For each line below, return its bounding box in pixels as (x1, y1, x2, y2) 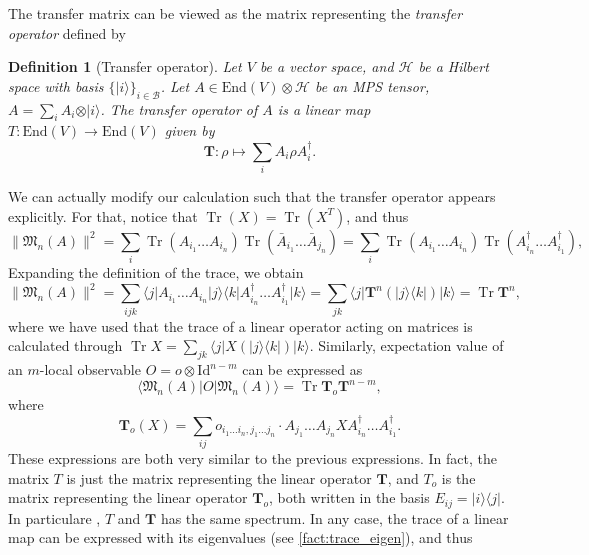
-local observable (39, 359, 141, 380)
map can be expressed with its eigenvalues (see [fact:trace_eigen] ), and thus (8, 527, 473, 548)
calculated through (8, 335, 123, 356)
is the (441, 467, 476, 488)
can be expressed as (242, 359, 363, 380)
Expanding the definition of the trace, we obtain (8, 262, 304, 283)
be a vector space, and (259, 56, 394, 77)
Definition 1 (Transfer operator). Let (8, 56, 242, 77)
